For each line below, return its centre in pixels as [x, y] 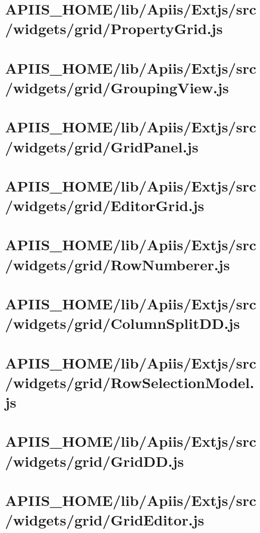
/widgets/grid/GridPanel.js [102, 146]
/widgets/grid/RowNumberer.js [117, 264]
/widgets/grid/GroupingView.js [117, 87]
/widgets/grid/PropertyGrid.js [114, 28]
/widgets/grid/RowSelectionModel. [130, 382]
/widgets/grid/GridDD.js [94, 461]
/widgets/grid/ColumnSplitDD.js [122, 323]
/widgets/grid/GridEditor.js [105, 520]
